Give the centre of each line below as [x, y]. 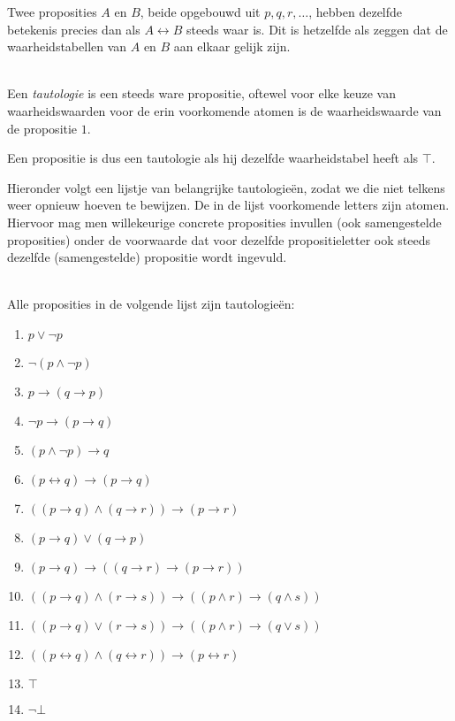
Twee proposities [52, 12]
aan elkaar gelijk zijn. [232, 46]
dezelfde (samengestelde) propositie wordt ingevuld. [147, 257]
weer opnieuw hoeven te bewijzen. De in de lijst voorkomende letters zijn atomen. [228, 205]
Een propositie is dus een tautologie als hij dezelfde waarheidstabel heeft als [213, 158]
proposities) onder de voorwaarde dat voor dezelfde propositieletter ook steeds [219, 239]
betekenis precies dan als [74, 29]
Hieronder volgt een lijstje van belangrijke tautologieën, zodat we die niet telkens [226, 187]
